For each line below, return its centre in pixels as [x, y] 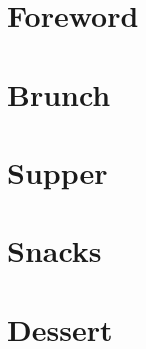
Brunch [59, 93]
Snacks [54, 250]
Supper [57, 171]
